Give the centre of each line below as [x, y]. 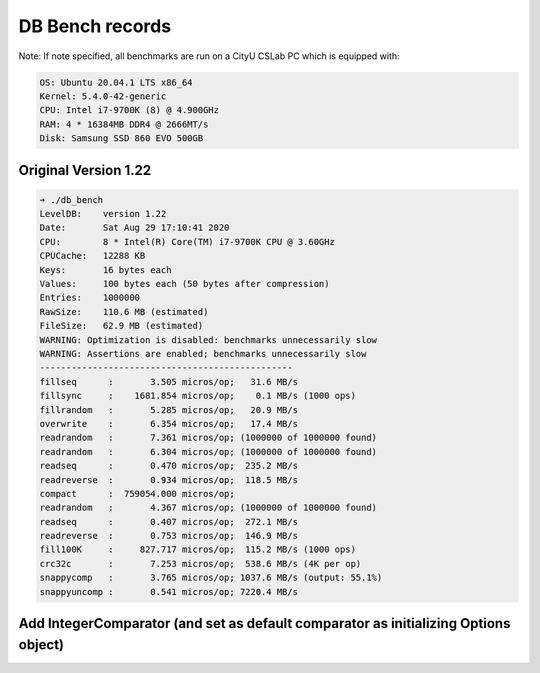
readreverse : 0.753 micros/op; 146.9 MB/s [169, 536]
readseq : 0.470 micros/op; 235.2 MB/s [169, 466]
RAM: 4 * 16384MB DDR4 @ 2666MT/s [124, 124]
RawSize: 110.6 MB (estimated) [124, 311]
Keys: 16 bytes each [105, 269]
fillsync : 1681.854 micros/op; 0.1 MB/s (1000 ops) [198, 396]
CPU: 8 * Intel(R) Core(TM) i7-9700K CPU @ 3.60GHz [187, 241]
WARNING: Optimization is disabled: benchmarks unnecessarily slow [208, 339]
